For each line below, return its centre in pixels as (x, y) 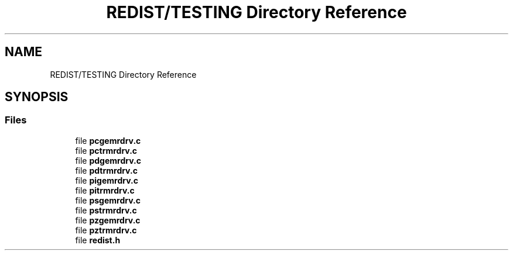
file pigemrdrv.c (107, 180)
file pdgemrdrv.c (108, 160)
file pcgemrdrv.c (108, 140)
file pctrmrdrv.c (106, 150)
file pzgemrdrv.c (108, 220)
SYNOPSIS (37, 97)
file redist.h (98, 240)
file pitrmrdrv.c (105, 190)
